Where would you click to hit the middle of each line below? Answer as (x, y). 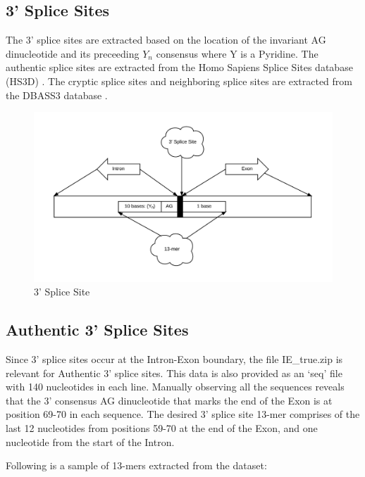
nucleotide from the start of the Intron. (90, 441)
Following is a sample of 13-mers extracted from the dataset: (136, 465)
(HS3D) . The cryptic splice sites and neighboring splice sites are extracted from (179, 81)
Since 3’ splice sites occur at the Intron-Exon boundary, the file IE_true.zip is (174, 358)
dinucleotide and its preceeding (73, 53)
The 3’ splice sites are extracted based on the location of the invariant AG (166, 40)
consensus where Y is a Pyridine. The (237, 53)
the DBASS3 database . (57, 95)
